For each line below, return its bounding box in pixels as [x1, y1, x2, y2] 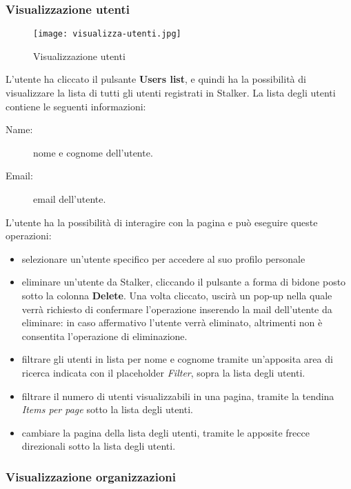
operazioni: [6, 228, 52, 243]
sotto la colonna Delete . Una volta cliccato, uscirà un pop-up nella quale [21, 288, 332, 302]
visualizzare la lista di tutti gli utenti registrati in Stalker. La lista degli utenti [6, 86, 336, 100]
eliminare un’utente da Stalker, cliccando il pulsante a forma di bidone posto [21, 275, 346, 289]
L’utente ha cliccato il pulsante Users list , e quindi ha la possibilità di [6, 72, 306, 86]
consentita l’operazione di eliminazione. [21, 328, 188, 343]
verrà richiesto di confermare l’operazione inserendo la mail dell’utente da [21, 301, 332, 316]
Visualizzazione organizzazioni [6, 468, 176, 485]
